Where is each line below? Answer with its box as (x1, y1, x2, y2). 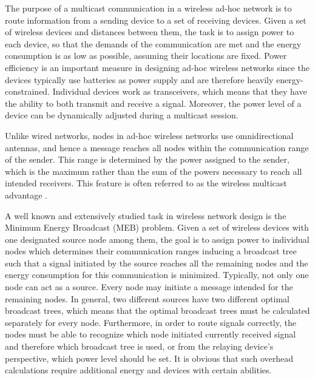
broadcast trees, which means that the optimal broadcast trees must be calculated (5, 304, 310, 317)
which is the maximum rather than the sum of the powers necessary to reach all (5, 165, 302, 177)
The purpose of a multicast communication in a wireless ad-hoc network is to (5, 2, 292, 14)
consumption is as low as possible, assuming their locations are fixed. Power (5, 49, 287, 62)
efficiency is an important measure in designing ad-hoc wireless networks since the (5, 61, 310, 73)
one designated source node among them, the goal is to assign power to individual (5, 232, 310, 245)
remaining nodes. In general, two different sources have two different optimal (5, 292, 290, 305)
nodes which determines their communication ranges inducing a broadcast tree (5, 245, 297, 257)
